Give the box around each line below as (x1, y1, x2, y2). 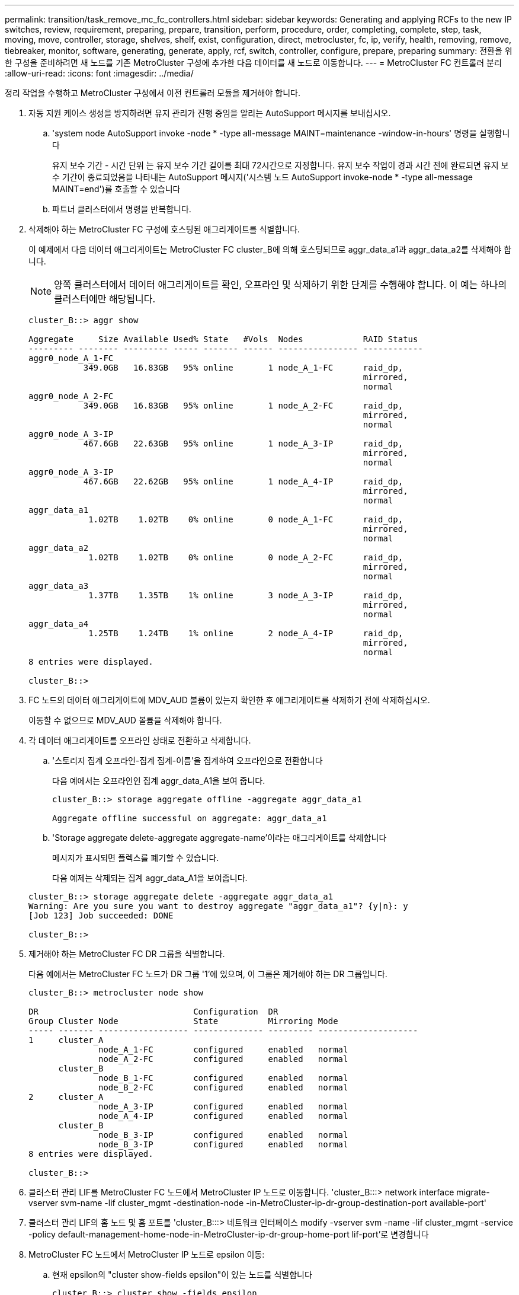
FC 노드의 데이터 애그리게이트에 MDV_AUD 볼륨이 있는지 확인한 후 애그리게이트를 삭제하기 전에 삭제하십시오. (28, 695, 430, 705)
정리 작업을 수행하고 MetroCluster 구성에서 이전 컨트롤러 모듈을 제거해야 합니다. (5, 88, 300, 98)
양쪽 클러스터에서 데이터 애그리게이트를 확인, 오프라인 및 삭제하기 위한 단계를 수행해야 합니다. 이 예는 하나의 (54, 279, 507, 291)
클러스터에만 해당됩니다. (54, 293, 156, 305)
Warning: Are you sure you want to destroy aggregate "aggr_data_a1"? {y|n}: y (28, 901, 408, 911)
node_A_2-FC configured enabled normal (98, 1054, 348, 1064)
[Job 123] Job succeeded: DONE (28, 911, 174, 920)
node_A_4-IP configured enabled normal (98, 1111, 348, 1121)
